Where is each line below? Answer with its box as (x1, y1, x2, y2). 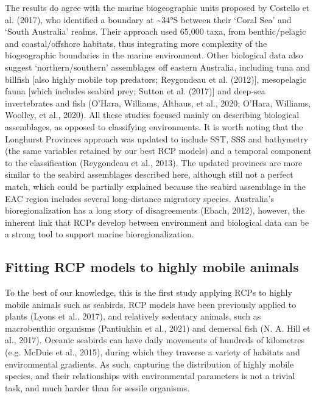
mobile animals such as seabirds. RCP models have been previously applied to (5, 298, 297, 310)
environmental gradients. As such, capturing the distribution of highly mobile (5, 357, 294, 370)
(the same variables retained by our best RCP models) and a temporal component (5, 144, 312, 157)
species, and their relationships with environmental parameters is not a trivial (5, 369, 295, 382)
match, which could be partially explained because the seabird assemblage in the (5, 180, 306, 192)
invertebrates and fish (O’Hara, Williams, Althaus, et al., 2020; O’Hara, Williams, (5, 96, 311, 109)
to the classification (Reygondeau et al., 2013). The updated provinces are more (5, 156, 303, 169)
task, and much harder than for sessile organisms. (5, 381, 190, 394)
